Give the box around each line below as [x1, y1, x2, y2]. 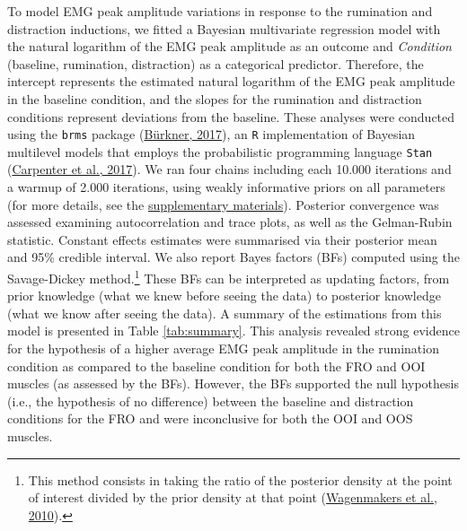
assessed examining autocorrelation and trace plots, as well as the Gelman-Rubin [7, 213, 453, 231]
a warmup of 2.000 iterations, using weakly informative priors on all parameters [7, 178, 445, 196]
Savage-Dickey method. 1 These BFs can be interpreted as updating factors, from [7, 266, 450, 287]
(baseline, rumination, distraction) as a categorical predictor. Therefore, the [7, 54, 424, 73]
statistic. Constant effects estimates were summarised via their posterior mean [7, 230, 437, 248]
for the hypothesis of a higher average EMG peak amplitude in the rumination [7, 339, 439, 358]
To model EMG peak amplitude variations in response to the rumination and [7, 2, 433, 20]
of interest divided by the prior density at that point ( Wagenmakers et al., [28, 488, 437, 507]
